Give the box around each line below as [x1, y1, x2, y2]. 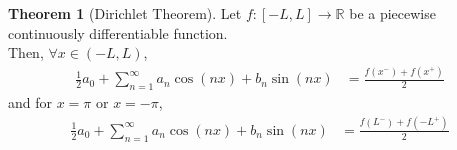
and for [8, 91, 53, 112]
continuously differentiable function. [8, 22, 228, 43]
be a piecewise [349, 3, 436, 23]
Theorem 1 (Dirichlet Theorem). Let [8, 3, 242, 23]
